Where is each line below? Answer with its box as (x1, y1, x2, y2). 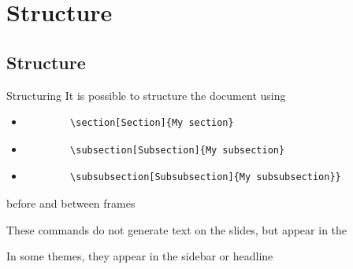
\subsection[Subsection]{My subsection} (70, 144, 285, 156)
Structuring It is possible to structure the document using (6, 87, 286, 103)
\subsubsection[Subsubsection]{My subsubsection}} (70, 171, 341, 183)
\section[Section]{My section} (70, 117, 234, 129)
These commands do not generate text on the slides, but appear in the (6, 221, 347, 238)
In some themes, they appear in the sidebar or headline (6, 248, 273, 264)
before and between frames (6, 194, 136, 211)
